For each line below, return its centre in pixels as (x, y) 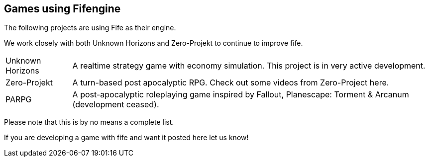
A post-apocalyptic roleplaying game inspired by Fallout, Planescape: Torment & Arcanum (241, 95)
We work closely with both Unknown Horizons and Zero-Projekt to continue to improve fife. (154, 43)
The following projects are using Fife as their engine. (90, 28)
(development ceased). (116, 105)
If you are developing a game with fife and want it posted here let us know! (126, 138)
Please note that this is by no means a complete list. (89, 122)
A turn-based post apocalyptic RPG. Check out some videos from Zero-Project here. (231, 83)
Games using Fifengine (62, 9)
